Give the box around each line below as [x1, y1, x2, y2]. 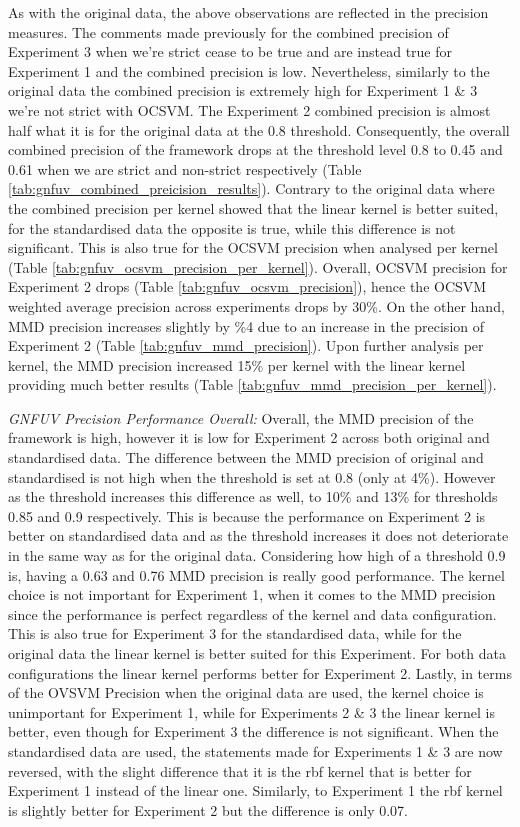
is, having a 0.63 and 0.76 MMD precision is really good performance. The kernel [8, 564, 505, 585]
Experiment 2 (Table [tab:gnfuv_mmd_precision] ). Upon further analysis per [8, 335, 484, 356]
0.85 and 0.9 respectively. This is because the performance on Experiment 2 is [8, 505, 486, 526]
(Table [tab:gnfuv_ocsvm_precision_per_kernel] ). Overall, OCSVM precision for [8, 256, 508, 277]
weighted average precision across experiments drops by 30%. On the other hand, [8, 295, 505, 316]
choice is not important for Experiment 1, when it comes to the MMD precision [8, 584, 496, 605]
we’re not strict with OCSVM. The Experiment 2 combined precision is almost [8, 99, 491, 120]
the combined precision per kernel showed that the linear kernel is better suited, [8, 197, 499, 218]
